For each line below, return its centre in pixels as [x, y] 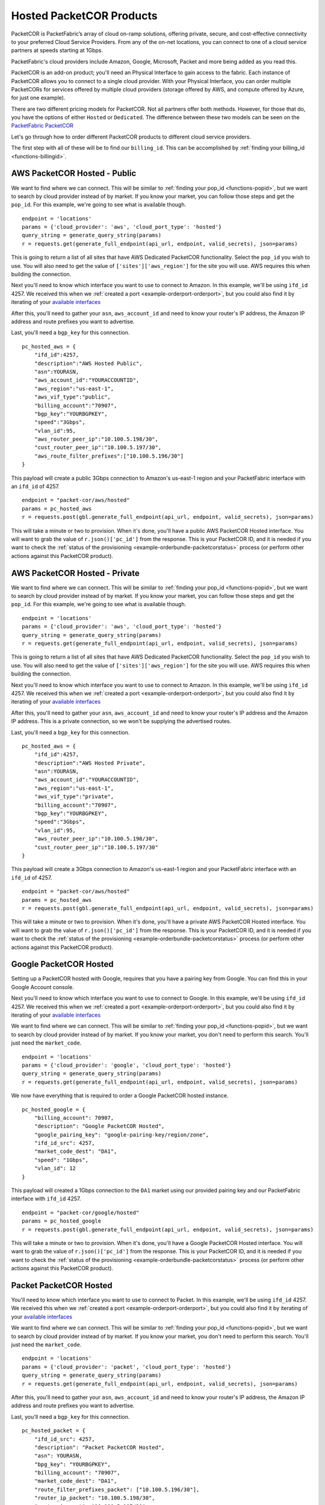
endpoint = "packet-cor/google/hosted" [81, 1212]
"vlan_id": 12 [55, 1168]
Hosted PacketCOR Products [84, 16]
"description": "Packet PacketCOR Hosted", [99, 1447]
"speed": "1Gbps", [61, 1160]
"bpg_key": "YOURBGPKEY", [73, 1464]
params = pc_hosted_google [62, 1221]
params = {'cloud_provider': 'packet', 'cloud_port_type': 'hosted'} [127, 1367]
